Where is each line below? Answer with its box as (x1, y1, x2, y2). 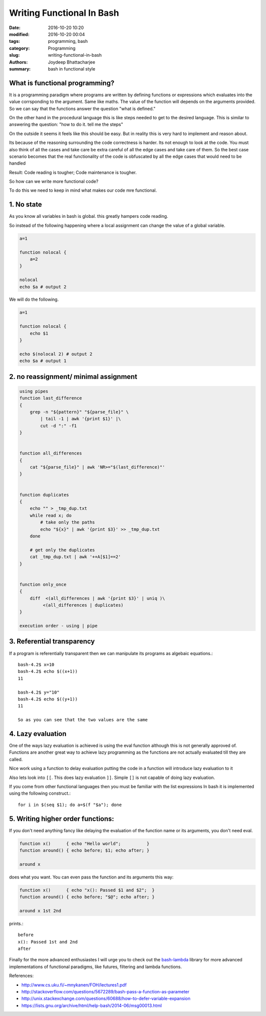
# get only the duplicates (30, 547, 96, 553)
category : (9, 45, 30, 51)
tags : (9, 38, 20, 44)
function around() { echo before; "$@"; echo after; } (19, 894, 155, 900)
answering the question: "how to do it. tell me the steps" (9, 121, 123, 128)
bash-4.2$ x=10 (18, 662, 55, 667)
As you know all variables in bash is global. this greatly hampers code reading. (9, 213, 168, 219)
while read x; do (30, 513, 72, 518)
